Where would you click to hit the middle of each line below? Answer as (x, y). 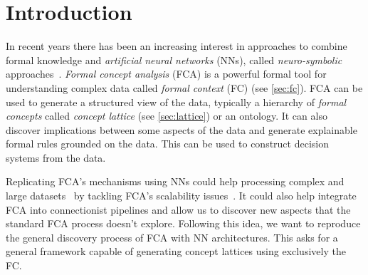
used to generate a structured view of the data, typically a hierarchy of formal (176, 102)
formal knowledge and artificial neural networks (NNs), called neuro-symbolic (174, 59)
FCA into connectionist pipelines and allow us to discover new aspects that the (178, 209)
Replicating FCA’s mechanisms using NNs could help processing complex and (175, 181)
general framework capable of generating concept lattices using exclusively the (176, 251)
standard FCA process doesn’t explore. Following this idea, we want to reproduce (183, 223)
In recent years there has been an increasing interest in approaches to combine (177, 46)
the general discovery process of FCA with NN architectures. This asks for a (172, 237)
